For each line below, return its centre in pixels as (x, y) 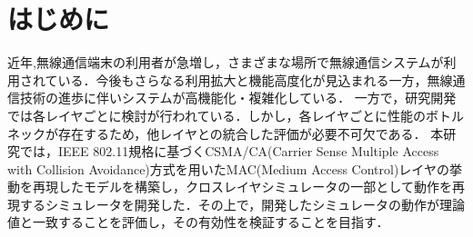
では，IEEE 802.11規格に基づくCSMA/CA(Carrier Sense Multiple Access (229, 151)
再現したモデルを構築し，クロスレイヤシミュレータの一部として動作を (242, 187)
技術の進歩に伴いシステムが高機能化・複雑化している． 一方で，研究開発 (238, 98)
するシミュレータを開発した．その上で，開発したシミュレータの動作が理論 (242, 204)
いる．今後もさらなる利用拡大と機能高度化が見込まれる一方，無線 (255, 79)
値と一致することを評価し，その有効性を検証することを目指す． (198, 222)
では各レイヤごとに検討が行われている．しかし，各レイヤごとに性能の (217, 115)
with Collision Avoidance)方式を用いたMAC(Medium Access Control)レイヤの (228, 168)
